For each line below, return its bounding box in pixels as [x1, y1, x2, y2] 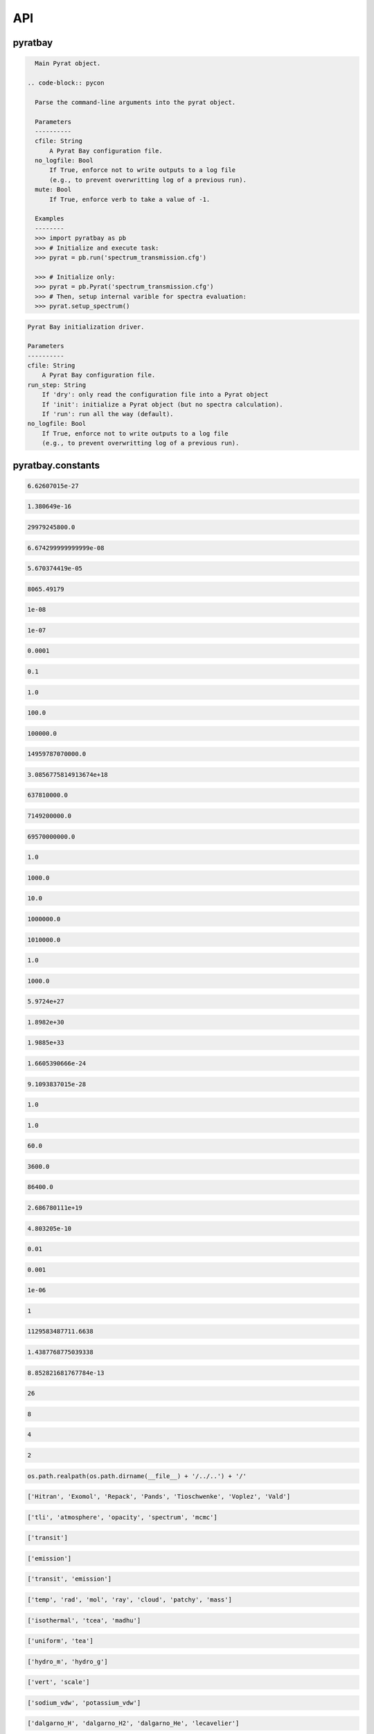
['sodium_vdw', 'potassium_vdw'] [27, 1699, 141, 1706]
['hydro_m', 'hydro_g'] [27, 1658, 109, 1665]
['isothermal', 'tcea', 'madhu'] [27, 1616, 141, 1624]
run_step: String [27, 381, 87, 388]
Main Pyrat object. [35, 60, 101, 67]
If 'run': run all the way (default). [42, 410, 174, 418]
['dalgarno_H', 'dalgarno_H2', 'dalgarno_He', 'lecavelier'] [27, 1719, 240, 1727]
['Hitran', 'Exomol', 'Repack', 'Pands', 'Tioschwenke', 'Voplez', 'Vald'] [27, 1493, 291, 1501]
